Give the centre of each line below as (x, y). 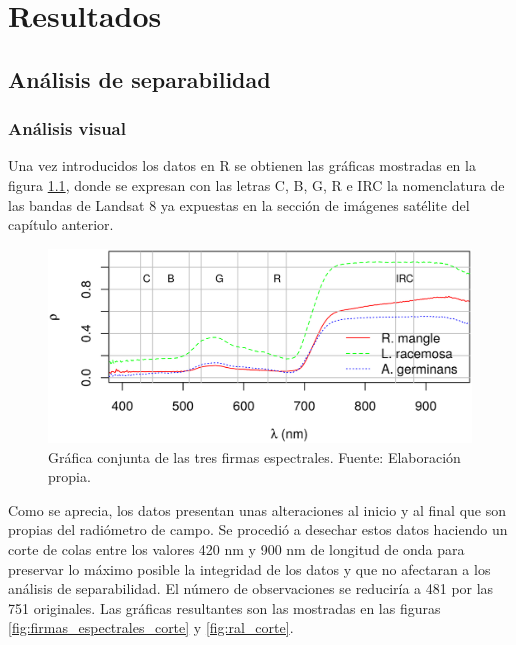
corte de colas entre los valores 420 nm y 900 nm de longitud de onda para (236, 548)
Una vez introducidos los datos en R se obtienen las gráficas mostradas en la (242, 165)
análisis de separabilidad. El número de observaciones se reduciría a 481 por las (251, 588)
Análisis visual (67, 128)
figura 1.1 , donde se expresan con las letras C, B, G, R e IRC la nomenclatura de (256, 184)
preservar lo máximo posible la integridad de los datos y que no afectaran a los (249, 568)
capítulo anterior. (61, 224)
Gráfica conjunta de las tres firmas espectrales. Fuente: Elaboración (254, 456)
